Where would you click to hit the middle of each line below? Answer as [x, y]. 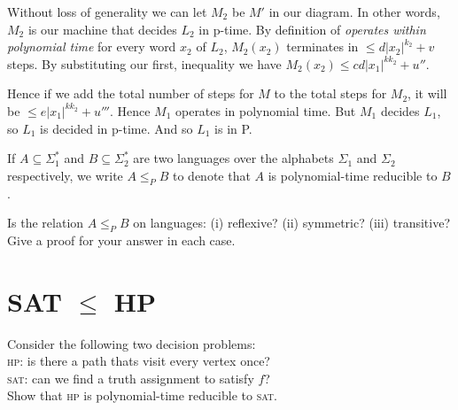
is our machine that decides [102, 29]
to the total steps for [330, 93]
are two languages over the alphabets [233, 158]
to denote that [212, 175]
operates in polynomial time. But [265, 110]
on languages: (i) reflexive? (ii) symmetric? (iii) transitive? [291, 223]
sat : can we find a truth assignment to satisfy [131, 378]
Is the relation [46, 223]
